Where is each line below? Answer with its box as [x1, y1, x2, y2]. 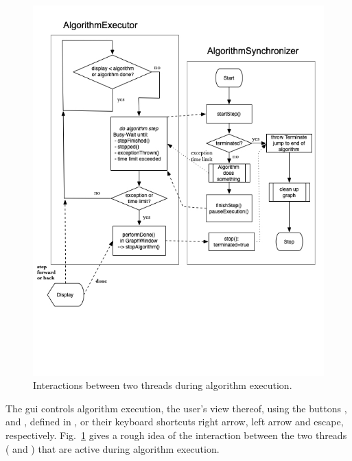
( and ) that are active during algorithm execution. [5, 441, 220, 456]
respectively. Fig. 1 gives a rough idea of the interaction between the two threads [5, 427, 347, 442]
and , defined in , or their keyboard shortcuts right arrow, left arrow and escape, [5, 414, 344, 429]
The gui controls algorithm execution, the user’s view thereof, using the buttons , [5, 401, 347, 415]
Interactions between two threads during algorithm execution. [33, 378, 292, 392]
